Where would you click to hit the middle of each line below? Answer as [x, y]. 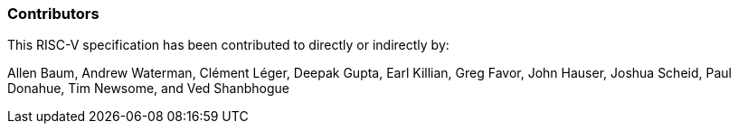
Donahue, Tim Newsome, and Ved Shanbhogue [148, 89]
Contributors [53, 14]
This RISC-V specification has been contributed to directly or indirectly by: [228, 45]
